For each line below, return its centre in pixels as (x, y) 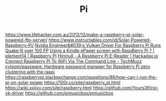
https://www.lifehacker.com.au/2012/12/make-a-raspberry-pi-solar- (75, 35)
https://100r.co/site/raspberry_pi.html (82, 82)
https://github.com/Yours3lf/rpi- (126, 88)
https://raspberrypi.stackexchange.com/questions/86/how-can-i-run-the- (81, 77)
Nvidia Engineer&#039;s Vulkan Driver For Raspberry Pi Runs (98, 45)
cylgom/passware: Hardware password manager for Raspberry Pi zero (78, 66)
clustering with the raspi (30, 72)
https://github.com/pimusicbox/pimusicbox (69, 93)
